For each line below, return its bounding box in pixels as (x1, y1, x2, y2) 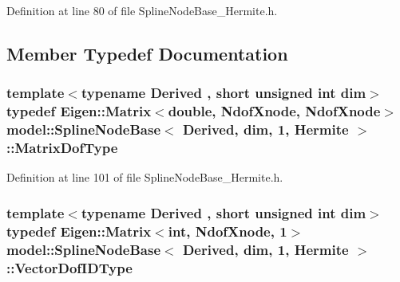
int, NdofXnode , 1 (168, 221, 287, 241)
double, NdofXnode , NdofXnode (168, 101, 381, 121)
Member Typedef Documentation (6, 41, 288, 65)
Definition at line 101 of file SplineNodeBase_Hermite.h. (6, 169, 283, 186)
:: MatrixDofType (6, 138, 118, 158)
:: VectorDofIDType (6, 257, 133, 277)
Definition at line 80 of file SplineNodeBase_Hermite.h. (6, 2, 278, 18)
